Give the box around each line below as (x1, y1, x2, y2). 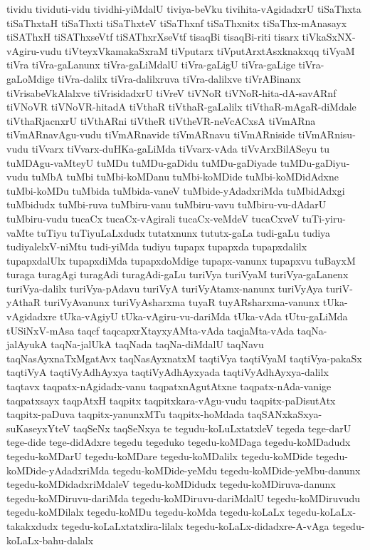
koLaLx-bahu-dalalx (6, 532, 94, 547)
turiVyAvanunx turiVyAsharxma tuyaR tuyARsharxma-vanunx (43, 295, 320, 310)
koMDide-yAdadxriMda (6, 462, 110, 477)
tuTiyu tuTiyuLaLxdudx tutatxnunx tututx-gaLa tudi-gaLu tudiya (36, 225, 331, 240)
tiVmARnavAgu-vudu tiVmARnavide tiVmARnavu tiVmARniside (6, 127, 295, 142)
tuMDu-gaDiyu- (280, 155, 350, 170)
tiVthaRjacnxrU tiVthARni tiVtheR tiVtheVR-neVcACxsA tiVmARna (6, 113, 316, 128)
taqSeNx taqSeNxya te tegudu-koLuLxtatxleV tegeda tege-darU (73, 420, 351, 435)
